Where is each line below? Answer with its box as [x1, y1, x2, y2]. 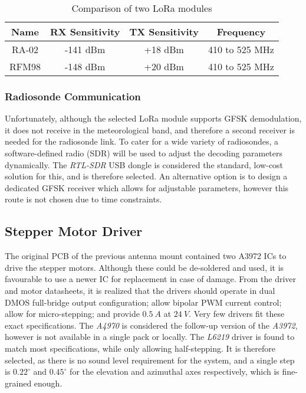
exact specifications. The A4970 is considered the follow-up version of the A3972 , [5, 319, 298, 331]
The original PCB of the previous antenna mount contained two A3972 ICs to [5, 250, 287, 262]
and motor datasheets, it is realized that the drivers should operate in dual [5, 284, 275, 296]
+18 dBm [144, 42, 184, 56]
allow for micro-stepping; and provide [5, 307, 140, 320]
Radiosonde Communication [5, 89, 141, 103]
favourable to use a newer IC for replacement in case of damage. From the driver [5, 273, 297, 285]
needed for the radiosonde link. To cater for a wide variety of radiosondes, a [5, 135, 279, 148]
